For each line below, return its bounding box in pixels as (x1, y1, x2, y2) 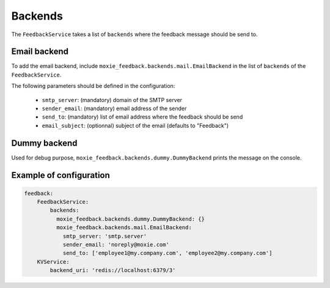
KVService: (37, 258, 70, 265)
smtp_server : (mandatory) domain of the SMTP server (42, 96, 183, 103)
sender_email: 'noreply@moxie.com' (62, 242, 169, 248)
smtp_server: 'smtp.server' (62, 232, 147, 240)
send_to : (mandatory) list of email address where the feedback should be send (42, 113, 243, 120)
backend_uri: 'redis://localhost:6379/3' (50, 267, 176, 274)
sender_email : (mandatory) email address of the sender (42, 105, 187, 113)
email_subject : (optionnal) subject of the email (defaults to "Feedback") (42, 122, 229, 129)
